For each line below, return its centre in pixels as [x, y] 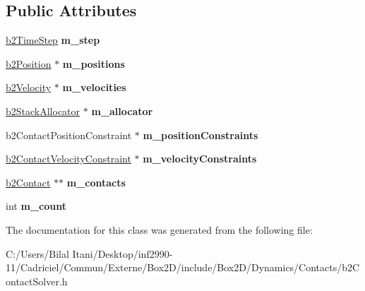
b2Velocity [29, 87]
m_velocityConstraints [200, 159]
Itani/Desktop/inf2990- [122, 253]
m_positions [94, 63]
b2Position [29, 63]
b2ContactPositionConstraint [69, 135]
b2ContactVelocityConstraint [68, 159]
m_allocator [122, 111]
